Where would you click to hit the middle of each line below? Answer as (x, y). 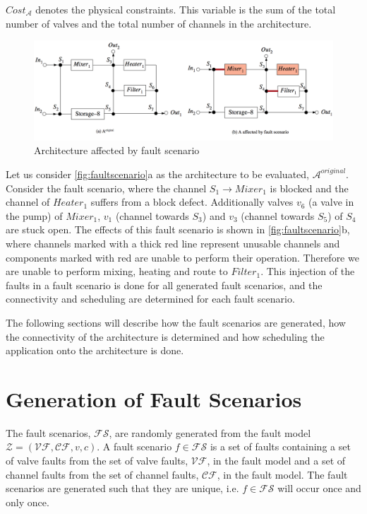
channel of (28, 202)
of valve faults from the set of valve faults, (97, 461)
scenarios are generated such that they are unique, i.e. (122, 488)
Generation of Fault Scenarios (154, 398)
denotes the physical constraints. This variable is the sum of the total (186, 9)
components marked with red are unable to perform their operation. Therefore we (182, 257)
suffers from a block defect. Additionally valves (192, 202)
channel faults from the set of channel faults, (102, 474)
